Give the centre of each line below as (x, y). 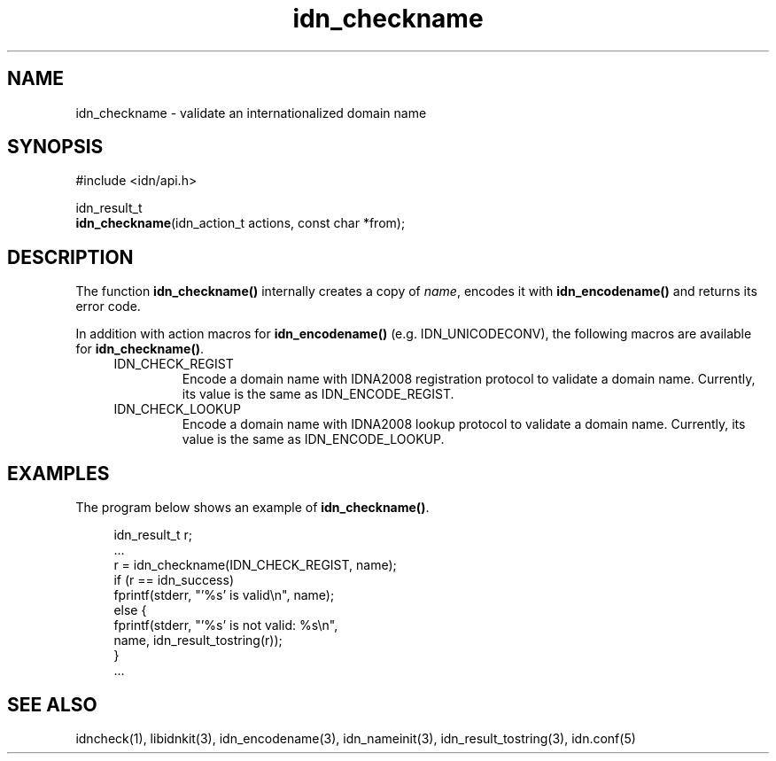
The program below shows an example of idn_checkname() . (252, 508)
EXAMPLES (58, 473)
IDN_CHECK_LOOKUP (177, 409)
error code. (108, 307)
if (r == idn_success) (174, 580)
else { (130, 610)
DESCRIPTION (70, 257)
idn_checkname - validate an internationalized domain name (251, 113)
